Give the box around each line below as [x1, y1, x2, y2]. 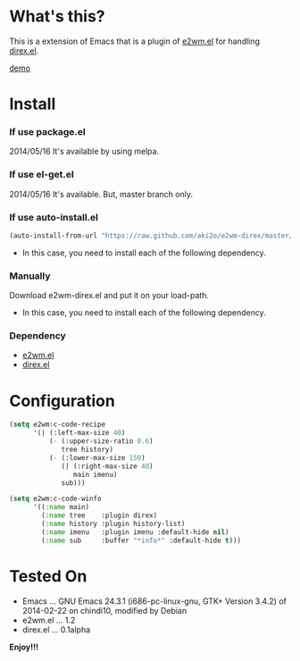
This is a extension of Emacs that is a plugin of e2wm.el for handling [9, 36, 261, 46]
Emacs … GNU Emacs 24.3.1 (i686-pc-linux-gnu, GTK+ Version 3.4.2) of [21, 596, 287, 607]
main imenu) [72, 470, 118, 479]
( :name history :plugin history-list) [41, 520, 186, 529]
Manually [9, 270, 51, 282]
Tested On [9, 565, 87, 586]
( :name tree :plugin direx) [41, 511, 158, 520]
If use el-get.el [9, 168, 74, 180]
